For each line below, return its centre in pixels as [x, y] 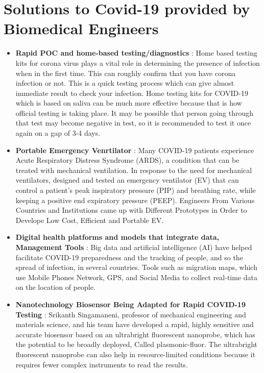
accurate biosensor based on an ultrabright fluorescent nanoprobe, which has [135, 334]
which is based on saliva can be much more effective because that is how [129, 103]
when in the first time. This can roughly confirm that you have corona [126, 73]
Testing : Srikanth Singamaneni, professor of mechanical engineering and [131, 314]
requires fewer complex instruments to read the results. [102, 364]
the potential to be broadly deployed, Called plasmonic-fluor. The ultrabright [136, 344]
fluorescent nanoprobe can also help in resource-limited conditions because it [135, 354]
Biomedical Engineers [81, 28]
